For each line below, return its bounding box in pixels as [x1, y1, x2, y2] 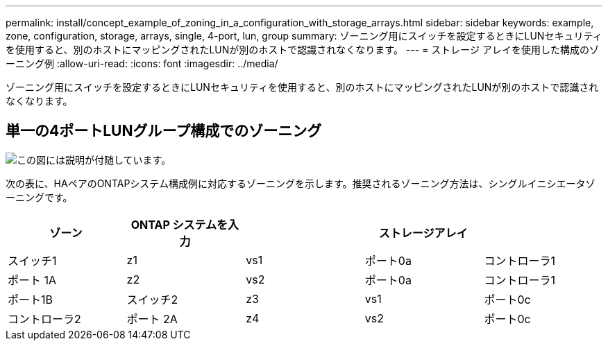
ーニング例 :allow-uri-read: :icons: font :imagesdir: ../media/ [6, 58, 278, 69]
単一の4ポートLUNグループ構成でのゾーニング [6, 122, 322, 140]
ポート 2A [126, 311, 178, 326]
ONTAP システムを [130, 217, 228, 232]
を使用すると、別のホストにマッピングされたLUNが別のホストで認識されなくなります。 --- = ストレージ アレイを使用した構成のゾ [6, 44, 599, 55]
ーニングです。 [6, 191, 73, 203]
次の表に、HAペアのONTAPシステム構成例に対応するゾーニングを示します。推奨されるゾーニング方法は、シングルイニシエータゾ [6, 177, 596, 189]
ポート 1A [8, 273, 57, 287]
